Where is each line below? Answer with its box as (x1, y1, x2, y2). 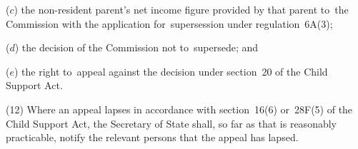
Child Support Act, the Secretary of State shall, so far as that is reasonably (6, 115, 337, 130)
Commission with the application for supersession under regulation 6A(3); (6, 16, 333, 31)
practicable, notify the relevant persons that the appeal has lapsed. (6, 130, 299, 145)
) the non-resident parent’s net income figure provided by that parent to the (14, 2, 349, 16)
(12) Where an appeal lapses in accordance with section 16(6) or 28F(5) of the (6, 101, 353, 116)
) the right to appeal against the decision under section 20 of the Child (14, 63, 328, 78)
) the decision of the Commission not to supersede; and (14, 40, 259, 55)
